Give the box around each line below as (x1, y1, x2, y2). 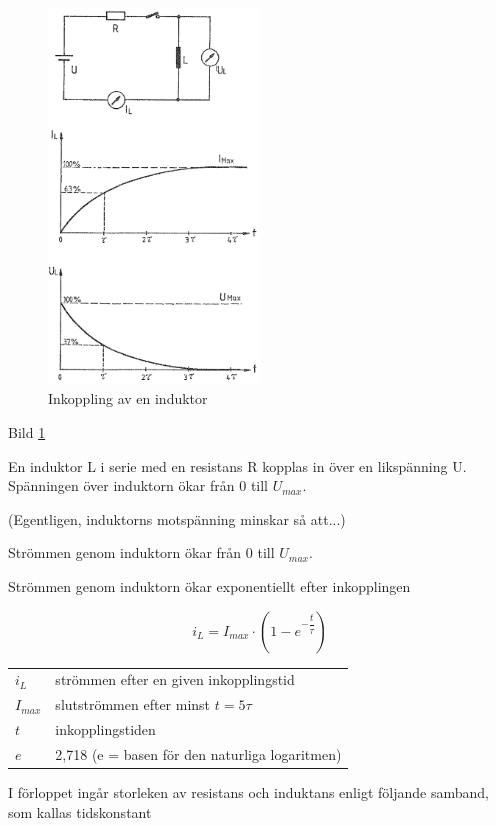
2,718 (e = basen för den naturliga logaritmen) (55, 743, 342, 764)
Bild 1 (8, 422, 46, 443)
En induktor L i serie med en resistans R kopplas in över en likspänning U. (8, 455, 467, 476)
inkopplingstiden (55, 719, 156, 740)
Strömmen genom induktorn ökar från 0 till (8, 542, 275, 563)
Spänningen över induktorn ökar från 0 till (8, 475, 269, 496)
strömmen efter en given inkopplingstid (55, 669, 295, 690)
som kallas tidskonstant (8, 801, 152, 822)
